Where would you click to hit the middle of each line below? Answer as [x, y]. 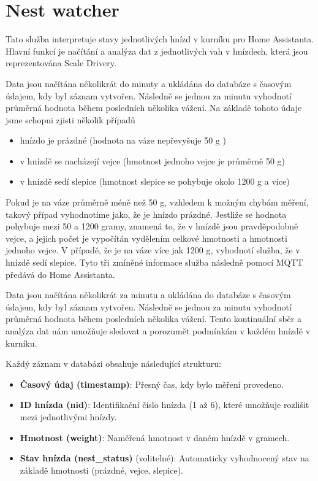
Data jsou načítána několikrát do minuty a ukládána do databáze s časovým [149, 83]
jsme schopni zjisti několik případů [70, 119]
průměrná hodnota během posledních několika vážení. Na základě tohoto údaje [154, 108]
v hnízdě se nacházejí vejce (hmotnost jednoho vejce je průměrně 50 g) [153, 160]
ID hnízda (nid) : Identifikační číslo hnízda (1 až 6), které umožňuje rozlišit [165, 405]
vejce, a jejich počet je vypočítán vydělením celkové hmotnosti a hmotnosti [146, 238]
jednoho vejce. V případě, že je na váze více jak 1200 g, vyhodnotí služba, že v [153, 250]
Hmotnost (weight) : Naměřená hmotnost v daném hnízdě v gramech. [155, 437]
